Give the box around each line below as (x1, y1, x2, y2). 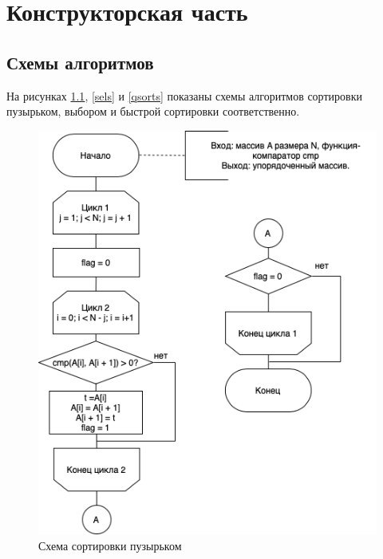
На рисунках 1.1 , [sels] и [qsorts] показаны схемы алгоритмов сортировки (6, 87, 362, 104)
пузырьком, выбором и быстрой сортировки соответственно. (6, 103, 300, 120)
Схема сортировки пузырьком (38, 537, 182, 553)
